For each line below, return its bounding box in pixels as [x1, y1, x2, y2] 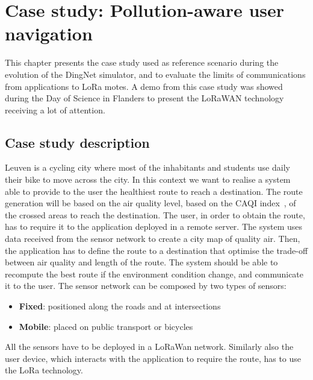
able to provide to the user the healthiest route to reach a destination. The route [5, 185, 303, 197]
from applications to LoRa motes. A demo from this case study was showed [5, 80, 283, 92]
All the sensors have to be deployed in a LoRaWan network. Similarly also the [5, 340, 294, 353]
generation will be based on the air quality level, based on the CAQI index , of [5, 197, 296, 209]
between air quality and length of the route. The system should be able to [5, 256, 278, 268]
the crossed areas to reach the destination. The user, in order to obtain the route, [5, 208, 305, 221]
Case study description [5, 133, 150, 151]
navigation [5, 21, 93, 46]
